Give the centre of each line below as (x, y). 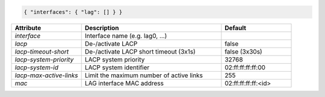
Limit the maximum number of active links (144, 75)
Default (236, 28)
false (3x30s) (243, 51)
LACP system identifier (117, 67)
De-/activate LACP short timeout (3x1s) (140, 51)
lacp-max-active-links (46, 75)
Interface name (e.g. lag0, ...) (126, 36)
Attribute (28, 28)
